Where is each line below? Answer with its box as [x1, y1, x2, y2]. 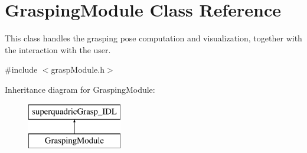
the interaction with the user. [5, 43, 111, 56]
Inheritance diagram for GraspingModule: [5, 83, 155, 95]
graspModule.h [51, 63, 104, 76]
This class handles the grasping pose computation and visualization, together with [5, 32, 302, 44]
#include [5, 63, 38, 76]
